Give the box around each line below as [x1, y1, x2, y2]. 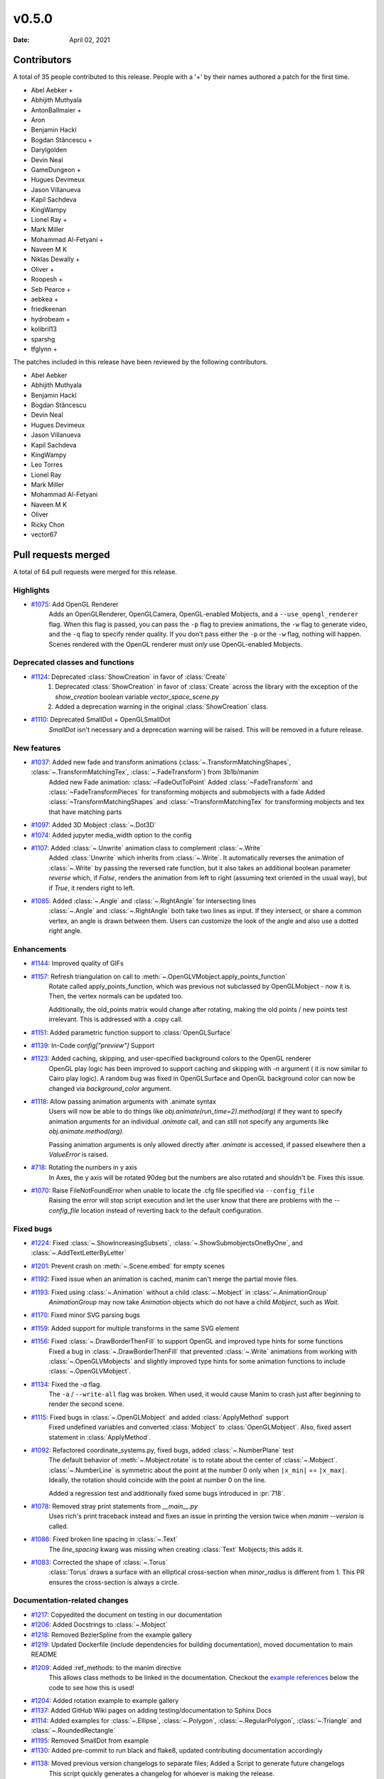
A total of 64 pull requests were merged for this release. [13, 567, 177, 576]
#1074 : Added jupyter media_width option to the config [31, 830, 192, 839]
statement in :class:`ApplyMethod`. [48, 1432, 151, 1441]
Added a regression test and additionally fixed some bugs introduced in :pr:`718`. [48, 1489, 286, 1497]
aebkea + [31, 295, 59, 304]
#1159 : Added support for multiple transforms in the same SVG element [31, 1324, 240, 1332]
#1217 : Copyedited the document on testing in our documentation [31, 1610, 223, 1619]
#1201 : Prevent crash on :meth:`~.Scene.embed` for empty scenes [31, 1262, 225, 1270]
